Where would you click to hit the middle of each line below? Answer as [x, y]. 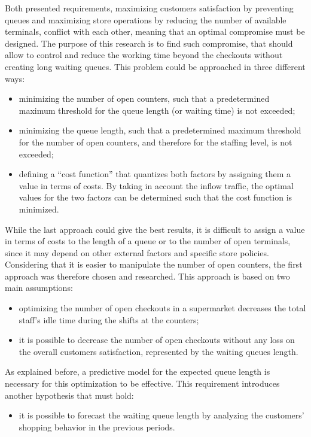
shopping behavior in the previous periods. [97, 427]
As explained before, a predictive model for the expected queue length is [138, 371]
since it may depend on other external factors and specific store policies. [137, 252]
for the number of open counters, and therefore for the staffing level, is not [155, 142]
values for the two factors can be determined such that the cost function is [155, 197]
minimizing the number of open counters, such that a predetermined [144, 98]
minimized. [39, 209]
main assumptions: [39, 288]
